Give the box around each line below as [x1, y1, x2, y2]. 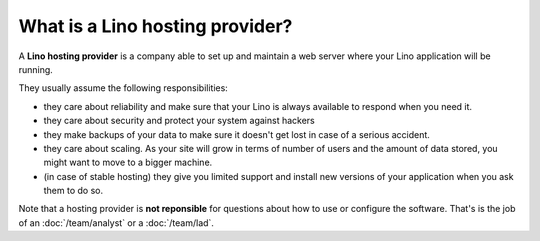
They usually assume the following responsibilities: [18, 82, 229, 94]
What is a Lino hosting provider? [18, 15, 293, 37]
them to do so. [43, 185, 104, 197]
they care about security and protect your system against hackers [43, 115, 315, 127]
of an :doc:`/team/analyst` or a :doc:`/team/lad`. [18, 216, 215, 229]
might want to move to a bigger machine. [43, 156, 213, 169]
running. [18, 63, 54, 75]
